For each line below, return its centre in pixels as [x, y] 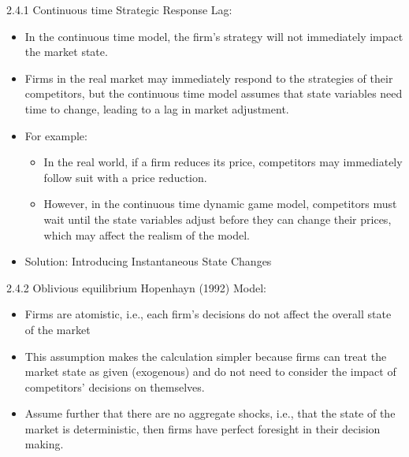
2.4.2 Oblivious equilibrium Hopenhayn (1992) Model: [136, 287]
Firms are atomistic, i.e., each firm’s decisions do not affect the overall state [208, 314]
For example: [56, 135]
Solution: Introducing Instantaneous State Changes [148, 261]
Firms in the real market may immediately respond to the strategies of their [209, 78]
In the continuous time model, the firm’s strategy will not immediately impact [214, 36]
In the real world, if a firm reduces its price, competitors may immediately [223, 162]
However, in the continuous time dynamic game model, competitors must [220, 204]
